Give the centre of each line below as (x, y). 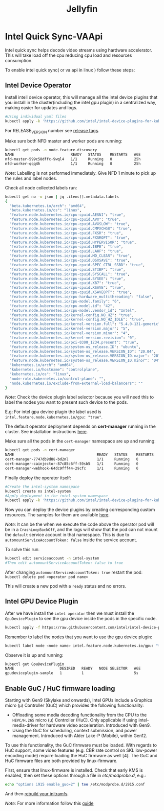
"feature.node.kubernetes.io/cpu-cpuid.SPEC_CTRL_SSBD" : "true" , (77, 265)
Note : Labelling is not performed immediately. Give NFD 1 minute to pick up (81, 173)
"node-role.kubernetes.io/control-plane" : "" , (58, 379)
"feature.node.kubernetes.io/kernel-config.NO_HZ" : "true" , (72, 315)
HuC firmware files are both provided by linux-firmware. (61, 761)
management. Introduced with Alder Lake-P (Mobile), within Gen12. (80, 736)
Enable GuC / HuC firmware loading (60, 688)
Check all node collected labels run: (41, 187)
